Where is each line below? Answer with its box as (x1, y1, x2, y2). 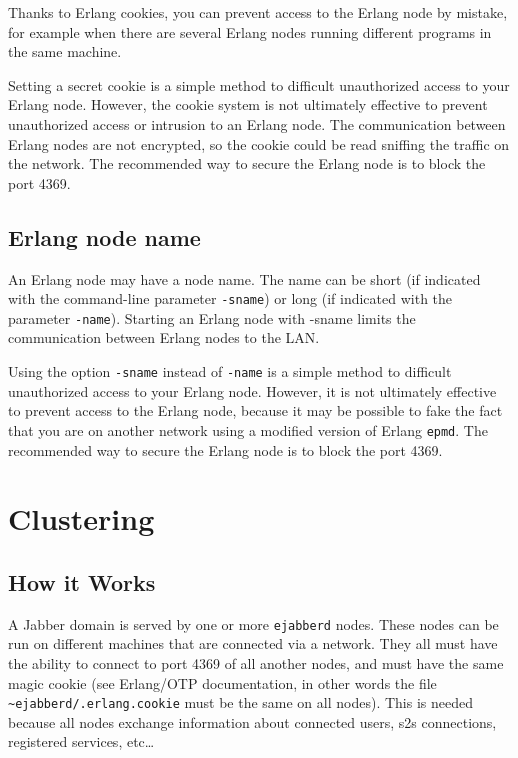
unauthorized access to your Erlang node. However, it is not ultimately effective (8, 380, 497, 401)
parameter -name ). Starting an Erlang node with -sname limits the (8, 307, 416, 328)
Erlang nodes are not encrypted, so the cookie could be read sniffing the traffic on (8, 133, 510, 154)
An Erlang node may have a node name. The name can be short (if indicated (8, 268, 481, 289)
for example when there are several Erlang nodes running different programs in (8, 21, 492, 42)
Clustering (8, 498, 155, 539)
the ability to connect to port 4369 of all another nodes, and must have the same (8, 652, 504, 673)
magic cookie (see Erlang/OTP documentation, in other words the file (8, 672, 437, 693)
